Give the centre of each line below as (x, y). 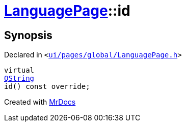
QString (19, 78)
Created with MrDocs (40, 102)
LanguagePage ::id (67, 11)
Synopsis (28, 35)
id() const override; (47, 87)
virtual (19, 70)
